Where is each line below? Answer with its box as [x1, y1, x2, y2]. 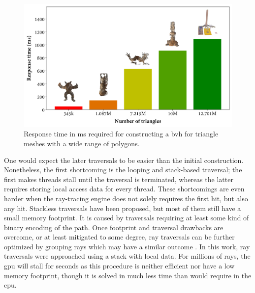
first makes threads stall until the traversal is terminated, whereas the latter [4, 174, 233, 184]
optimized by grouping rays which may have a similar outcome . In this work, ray [4, 241, 250, 251]
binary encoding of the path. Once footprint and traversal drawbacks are [4, 222, 223, 232]
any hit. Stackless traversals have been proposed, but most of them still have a [4, 203, 241, 213]
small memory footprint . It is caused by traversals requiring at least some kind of [4, 213, 249, 223]
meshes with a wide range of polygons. [24, 138, 140, 148]
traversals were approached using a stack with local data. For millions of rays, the [4, 251, 251, 261]
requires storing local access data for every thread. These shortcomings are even [4, 184, 245, 194]
